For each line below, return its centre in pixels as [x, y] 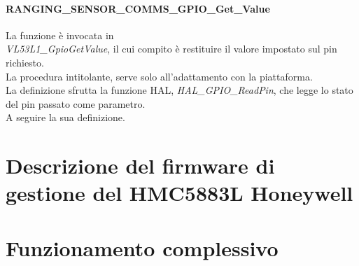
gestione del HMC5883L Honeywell [179, 193]
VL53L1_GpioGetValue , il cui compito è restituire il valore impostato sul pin [171, 49]
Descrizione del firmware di [140, 166]
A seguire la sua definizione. [65, 117]
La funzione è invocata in [60, 35]
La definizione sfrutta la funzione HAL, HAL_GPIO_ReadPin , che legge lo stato [179, 90]
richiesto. [25, 62]
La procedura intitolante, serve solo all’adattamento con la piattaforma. [159, 76]
